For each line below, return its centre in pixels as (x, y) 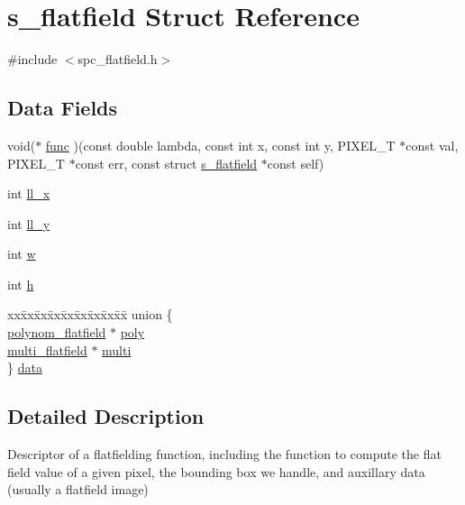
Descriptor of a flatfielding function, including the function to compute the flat (224, 454)
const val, (432, 145)
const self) (296, 163)
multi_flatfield (47, 349)
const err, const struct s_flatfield (166, 163)
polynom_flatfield (57, 332)
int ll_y (29, 223)
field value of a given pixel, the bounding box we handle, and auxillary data (216, 471)
